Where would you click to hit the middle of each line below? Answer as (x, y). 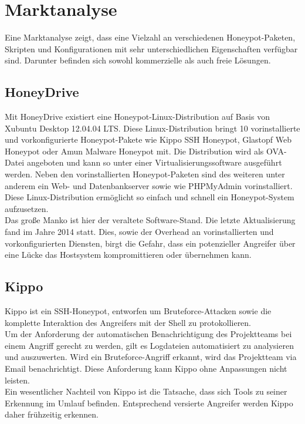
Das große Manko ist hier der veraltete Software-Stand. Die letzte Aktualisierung (150, 220)
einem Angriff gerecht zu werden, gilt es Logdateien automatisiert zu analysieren (149, 345)
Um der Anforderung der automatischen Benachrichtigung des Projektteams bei (148, 334)
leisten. (17, 380)
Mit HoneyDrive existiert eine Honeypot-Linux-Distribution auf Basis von (137, 117)
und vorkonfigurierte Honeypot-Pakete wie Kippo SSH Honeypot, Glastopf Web (148, 139)
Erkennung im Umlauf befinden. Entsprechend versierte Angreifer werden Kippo (149, 403)
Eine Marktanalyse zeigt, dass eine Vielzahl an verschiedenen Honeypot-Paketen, (150, 37)
